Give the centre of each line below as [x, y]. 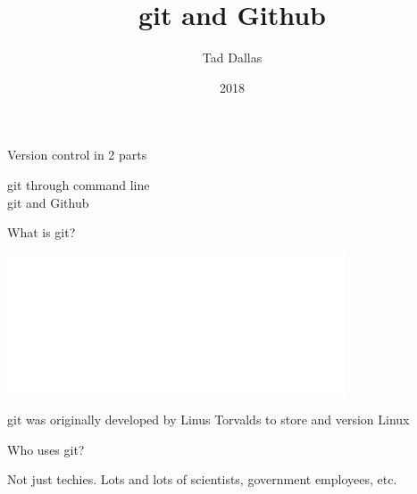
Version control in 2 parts [77, 155]
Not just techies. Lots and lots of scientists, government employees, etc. [202, 479]
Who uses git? [46, 449]
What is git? [42, 232]
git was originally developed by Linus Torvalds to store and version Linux [208, 420]
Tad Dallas [232, 58]
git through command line [79, 184]
